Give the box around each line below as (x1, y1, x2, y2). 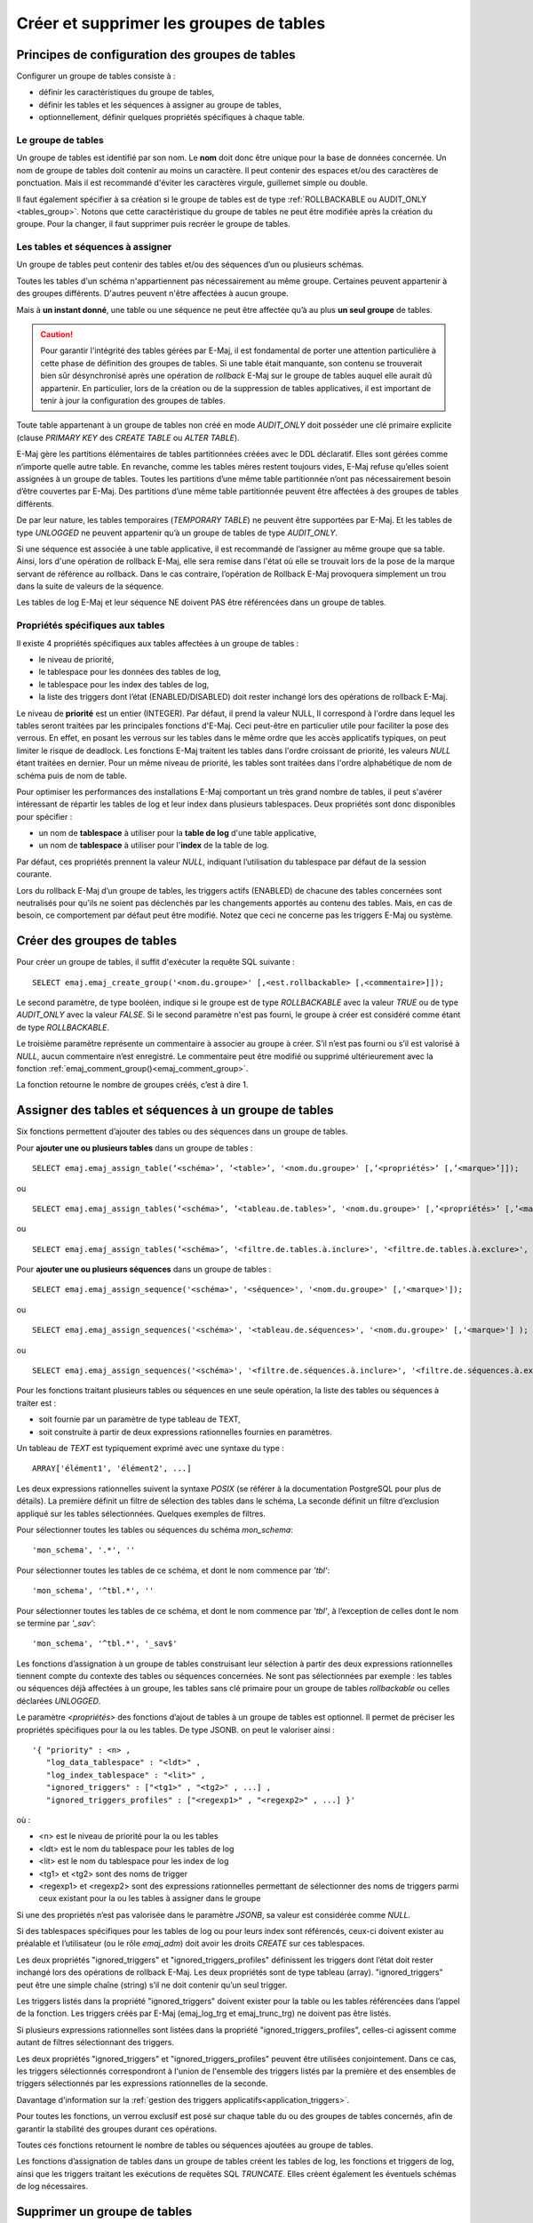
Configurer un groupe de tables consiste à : (16, 71, 177, 82)
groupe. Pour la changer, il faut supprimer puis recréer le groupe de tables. (16, 219, 290, 229)
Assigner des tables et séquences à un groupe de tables (16, 1103, 334, 1118)
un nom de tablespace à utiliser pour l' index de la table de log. (38, 840, 270, 851)
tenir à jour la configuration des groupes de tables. (40, 395, 226, 405)
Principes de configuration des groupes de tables (16, 47, 297, 62)
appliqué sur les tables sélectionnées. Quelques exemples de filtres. (16, 1508, 266, 1519)
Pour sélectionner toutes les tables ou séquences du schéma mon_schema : (16, 1524, 293, 1535)
